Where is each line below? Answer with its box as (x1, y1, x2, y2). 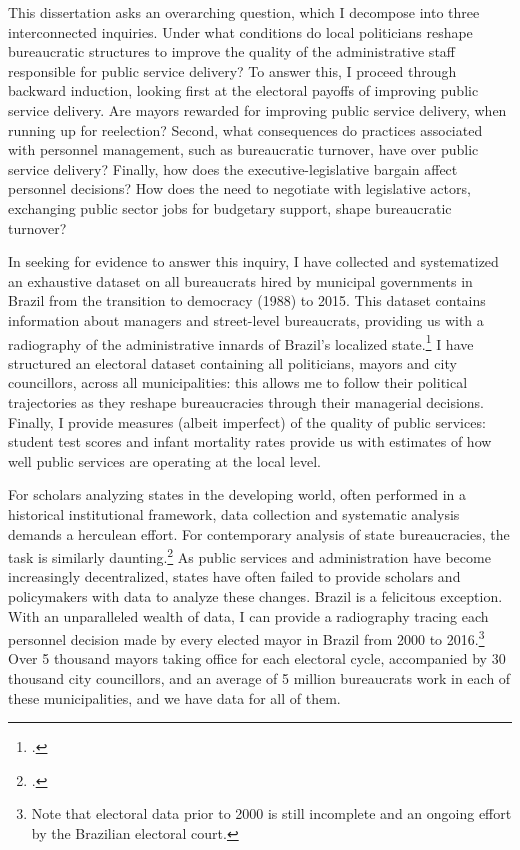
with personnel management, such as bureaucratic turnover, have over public (8, 139, 479, 160)
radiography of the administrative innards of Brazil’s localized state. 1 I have (8, 330, 474, 354)
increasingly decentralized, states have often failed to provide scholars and (8, 566, 461, 587)
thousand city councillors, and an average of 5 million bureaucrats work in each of (8, 667, 511, 688)
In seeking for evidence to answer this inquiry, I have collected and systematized (8, 251, 499, 272)
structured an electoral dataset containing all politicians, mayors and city (8, 352, 457, 373)
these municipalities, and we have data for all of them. (8, 687, 341, 708)
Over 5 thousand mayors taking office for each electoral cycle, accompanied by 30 (8, 648, 506, 669)
